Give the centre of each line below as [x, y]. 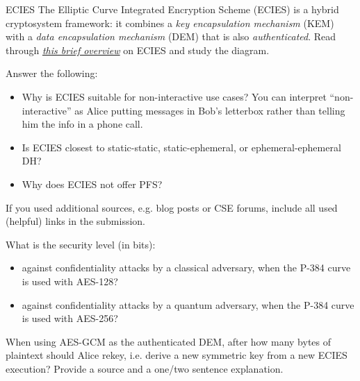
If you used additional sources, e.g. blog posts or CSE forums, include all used [172, 207]
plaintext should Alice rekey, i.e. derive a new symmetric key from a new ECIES [177, 355]
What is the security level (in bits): [81, 244]
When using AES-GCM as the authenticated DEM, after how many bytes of [169, 341]
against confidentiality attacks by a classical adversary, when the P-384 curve [186, 268]
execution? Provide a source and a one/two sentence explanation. [145, 368]
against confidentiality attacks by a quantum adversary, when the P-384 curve [188, 304]
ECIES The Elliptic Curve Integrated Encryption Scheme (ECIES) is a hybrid [172, 9]
